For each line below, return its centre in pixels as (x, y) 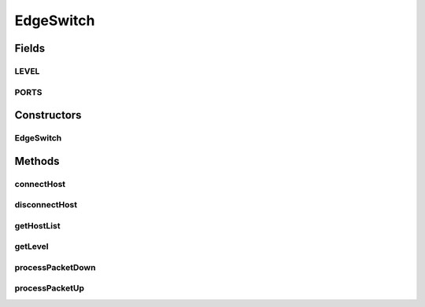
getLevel (31, 247)
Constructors (48, 115)
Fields (30, 48)
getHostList (37, 225)
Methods (37, 161)
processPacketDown (55, 267)
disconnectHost (46, 205)
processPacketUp (49, 288)
